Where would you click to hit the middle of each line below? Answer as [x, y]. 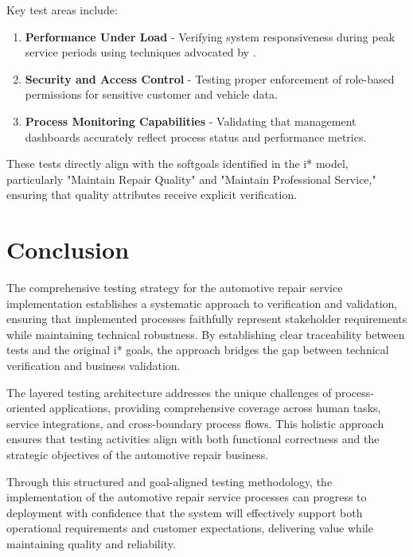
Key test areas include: [62, 10]
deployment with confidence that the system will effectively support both [185, 512]
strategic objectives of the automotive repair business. [138, 454]
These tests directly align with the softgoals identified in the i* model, [177, 164]
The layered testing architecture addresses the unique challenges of [169, 392]
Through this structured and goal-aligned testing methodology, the [169, 481]
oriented [26, 408]
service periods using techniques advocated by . [140, 52]
